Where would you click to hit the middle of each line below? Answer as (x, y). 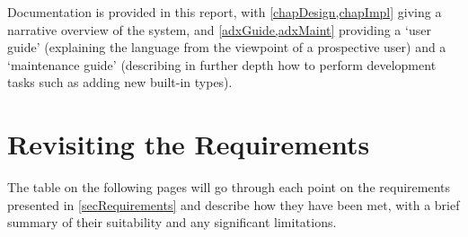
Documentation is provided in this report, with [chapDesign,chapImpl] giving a (225, 12)
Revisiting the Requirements (189, 144)
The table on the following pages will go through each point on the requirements (229, 187)
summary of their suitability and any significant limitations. (172, 222)
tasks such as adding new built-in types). (120, 82)
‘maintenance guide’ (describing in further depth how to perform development (222, 64)
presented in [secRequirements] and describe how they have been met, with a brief (234, 204)
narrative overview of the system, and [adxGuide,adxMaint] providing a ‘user (219, 29)
